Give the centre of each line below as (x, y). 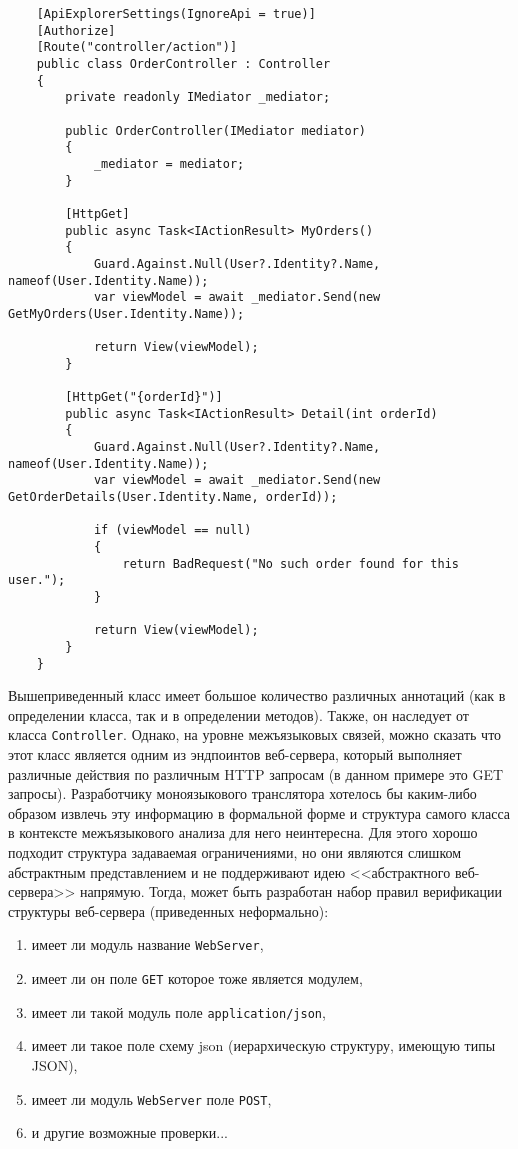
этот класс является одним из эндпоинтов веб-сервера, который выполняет (235, 754)
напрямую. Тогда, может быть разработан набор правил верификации (291, 891)
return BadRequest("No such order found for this (291, 563)
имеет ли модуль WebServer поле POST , (151, 1098)
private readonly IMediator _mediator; (198, 97)
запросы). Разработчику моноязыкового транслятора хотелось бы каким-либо (242, 793)
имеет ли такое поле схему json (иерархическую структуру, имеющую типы (263, 1045)
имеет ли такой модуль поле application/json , (178, 1011)
